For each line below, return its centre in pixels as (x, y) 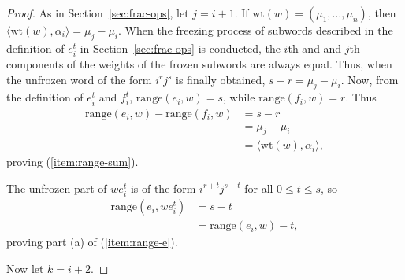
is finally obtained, (221, 79)
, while (239, 97)
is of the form (163, 188)
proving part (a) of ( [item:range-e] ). (92, 242)
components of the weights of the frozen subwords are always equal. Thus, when (199, 63)
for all (259, 188)
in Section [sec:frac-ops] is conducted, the (180, 48)
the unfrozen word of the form (79, 79)
